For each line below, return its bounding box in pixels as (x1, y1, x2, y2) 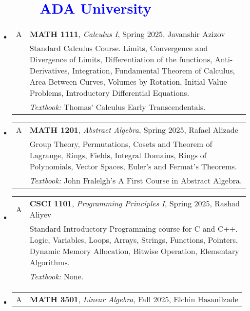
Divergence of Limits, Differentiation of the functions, (29, 54, 212, 65)
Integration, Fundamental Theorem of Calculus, (72, 65, 235, 76)
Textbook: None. (29, 271, 84, 282)
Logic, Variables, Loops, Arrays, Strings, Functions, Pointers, (29, 234, 238, 246)
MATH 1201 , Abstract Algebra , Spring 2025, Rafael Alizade (29, 124, 238, 136)
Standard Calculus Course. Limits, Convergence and (29, 42, 208, 54)
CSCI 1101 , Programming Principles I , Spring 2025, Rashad (29, 198, 240, 209)
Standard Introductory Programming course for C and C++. (29, 223, 238, 235)
